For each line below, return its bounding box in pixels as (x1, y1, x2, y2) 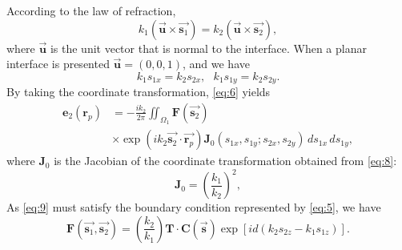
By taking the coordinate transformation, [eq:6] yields (6, 83, 271, 100)
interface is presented (6, 55, 110, 72)
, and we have (182, 55, 250, 72)
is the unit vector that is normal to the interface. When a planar (50, 39, 367, 56)
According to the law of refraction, (6, 2, 176, 18)
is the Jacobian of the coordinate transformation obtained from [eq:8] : (54, 152, 397, 169)
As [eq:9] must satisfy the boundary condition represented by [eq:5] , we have (6, 199, 381, 216)
